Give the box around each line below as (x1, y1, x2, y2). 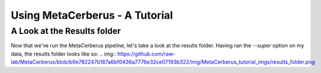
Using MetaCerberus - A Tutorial (11, 9, 173, 22)
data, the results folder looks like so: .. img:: (11, 50, 117, 57)
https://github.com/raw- (117, 50, 176, 57)
